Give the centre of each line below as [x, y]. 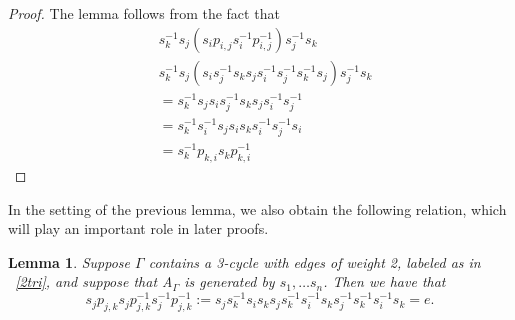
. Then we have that [384, 281]
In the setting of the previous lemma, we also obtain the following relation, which [257, 208]
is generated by [229, 281]
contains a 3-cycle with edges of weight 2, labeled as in [314, 261]
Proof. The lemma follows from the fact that [144, 13]
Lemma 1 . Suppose [69, 261]
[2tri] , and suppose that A [94, 281]
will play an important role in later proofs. [138, 228]
